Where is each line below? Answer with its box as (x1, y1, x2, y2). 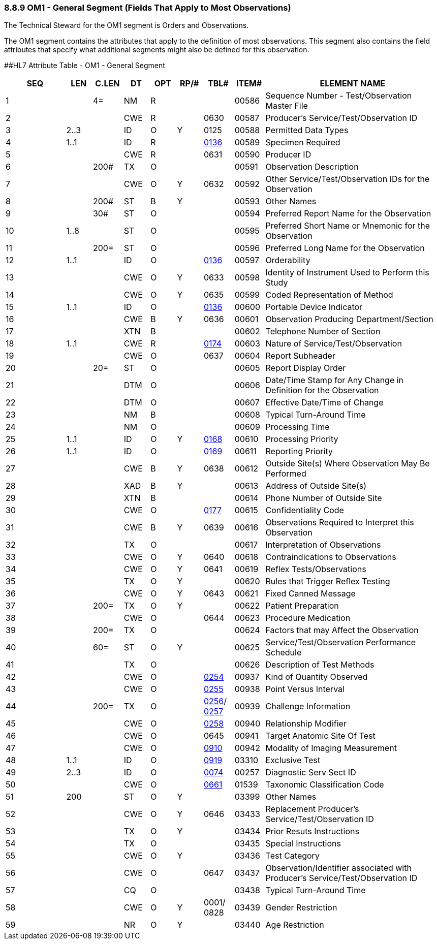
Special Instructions (265, 838, 341, 849)
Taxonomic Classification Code (265, 779, 384, 790)
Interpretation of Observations (265, 540, 381, 550)
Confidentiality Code (265, 505, 344, 516)
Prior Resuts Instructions (265, 826, 359, 837)
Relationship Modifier (265, 718, 347, 729)
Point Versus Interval (265, 684, 345, 695)
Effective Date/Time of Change (265, 397, 384, 408)
